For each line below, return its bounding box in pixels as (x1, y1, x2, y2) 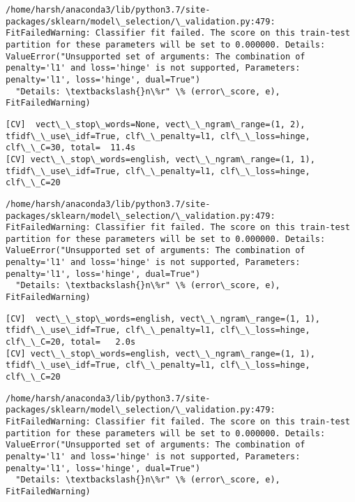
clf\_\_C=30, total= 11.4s (6, 143, 136, 153)
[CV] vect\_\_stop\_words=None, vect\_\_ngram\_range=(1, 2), (6, 119, 305, 129)
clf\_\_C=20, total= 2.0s (6, 337, 136, 347)
